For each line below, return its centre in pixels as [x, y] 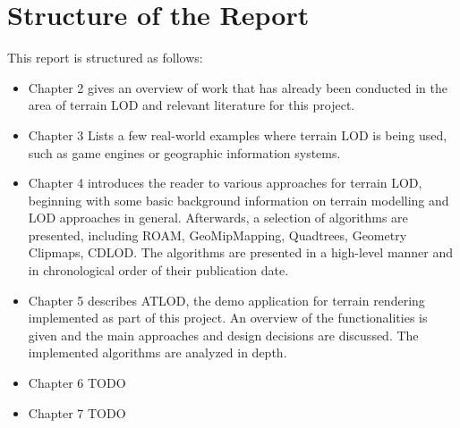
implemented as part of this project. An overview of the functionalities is [228, 318]
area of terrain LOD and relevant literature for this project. [192, 105]
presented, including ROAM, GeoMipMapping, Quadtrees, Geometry [217, 235]
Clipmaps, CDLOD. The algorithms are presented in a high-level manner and [241, 252]
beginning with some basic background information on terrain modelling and [239, 200]
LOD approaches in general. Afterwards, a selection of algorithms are [218, 218]
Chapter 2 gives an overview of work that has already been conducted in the [238, 87]
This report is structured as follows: [105, 58]
